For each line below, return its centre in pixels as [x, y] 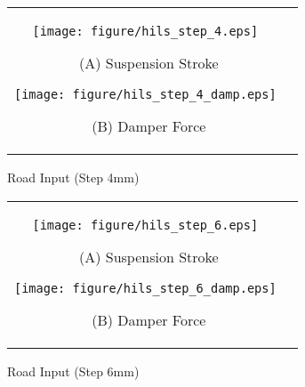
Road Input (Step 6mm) [73, 371]
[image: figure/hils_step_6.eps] [145, 225]
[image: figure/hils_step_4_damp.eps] [145, 94]
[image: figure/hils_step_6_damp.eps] [145, 288]
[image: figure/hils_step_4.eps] [145, 31]
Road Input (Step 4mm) [73, 177]
